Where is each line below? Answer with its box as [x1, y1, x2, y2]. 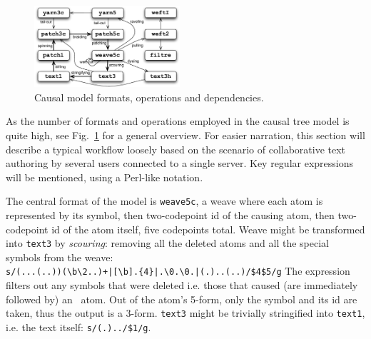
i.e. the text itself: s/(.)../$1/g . [6, 319, 151, 334]
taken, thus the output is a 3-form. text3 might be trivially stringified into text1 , [6, 305, 365, 320]
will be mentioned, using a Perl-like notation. [6, 169, 203, 184]
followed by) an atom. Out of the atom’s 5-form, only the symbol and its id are [6, 291, 357, 306]
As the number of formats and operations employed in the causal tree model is [6, 113, 350, 128]
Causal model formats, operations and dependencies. [34, 89, 264, 104]
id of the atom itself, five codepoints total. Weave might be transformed [51, 221, 365, 236]
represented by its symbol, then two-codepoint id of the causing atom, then [6, 207, 335, 222]
